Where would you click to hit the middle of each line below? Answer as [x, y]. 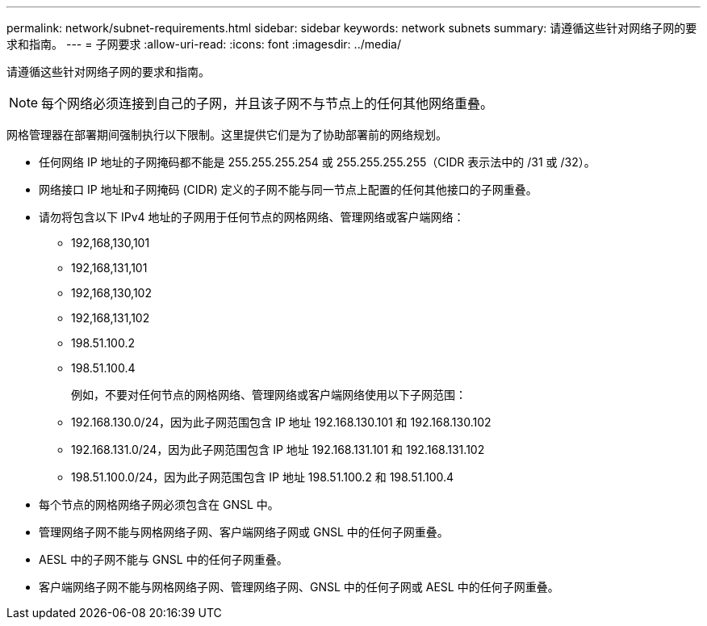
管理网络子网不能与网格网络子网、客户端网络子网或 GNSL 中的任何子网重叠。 [244, 532]
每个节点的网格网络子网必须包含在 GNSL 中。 [159, 504]
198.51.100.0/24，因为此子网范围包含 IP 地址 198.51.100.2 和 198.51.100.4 [263, 477]
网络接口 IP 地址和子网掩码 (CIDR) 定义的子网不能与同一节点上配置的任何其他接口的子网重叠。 [288, 189]
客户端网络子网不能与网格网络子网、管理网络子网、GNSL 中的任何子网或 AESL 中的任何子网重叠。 [299, 587]
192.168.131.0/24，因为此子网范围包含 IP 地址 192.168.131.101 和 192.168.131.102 [278, 450]
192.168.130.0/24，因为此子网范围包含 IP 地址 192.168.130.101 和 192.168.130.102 [281, 422]
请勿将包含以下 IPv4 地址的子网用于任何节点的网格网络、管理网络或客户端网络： [252, 217]
